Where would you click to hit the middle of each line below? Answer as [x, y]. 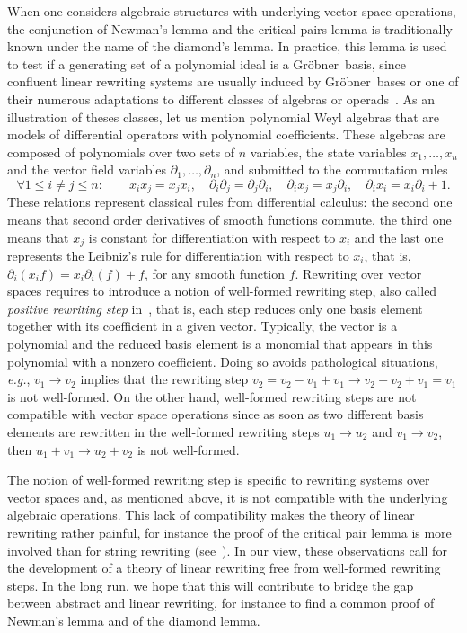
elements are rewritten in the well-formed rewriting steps [163, 431]
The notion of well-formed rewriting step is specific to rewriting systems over [219, 480]
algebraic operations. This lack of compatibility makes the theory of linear [211, 515]
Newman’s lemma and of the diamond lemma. [134, 620]
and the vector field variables [87, 169]
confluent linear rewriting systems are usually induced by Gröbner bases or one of [233, 81]
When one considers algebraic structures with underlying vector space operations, [232, 11]
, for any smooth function [215, 273]
